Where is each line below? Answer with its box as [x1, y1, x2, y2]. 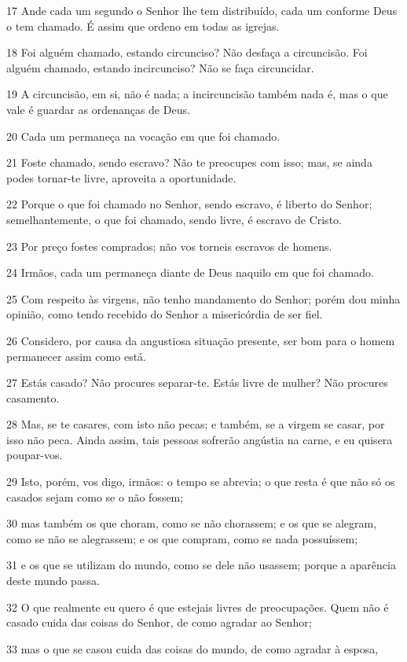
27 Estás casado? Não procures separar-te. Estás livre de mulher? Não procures [6, 374, 388, 391]
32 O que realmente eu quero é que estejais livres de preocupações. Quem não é [6, 598, 389, 615]
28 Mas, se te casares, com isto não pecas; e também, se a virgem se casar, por [6, 416, 385, 432]
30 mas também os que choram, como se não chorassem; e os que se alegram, [6, 515, 377, 531]
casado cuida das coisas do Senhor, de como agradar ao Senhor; [6, 614, 312, 631]
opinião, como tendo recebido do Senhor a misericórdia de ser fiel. [6, 306, 323, 322]
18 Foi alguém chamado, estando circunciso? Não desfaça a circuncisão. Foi [6, 44, 368, 61]
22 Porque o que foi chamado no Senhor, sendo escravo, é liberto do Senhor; [6, 196, 372, 212]
